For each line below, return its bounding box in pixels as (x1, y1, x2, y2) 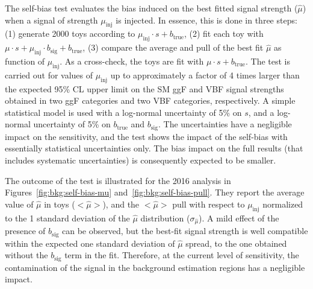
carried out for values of (5, 68, 93, 81)
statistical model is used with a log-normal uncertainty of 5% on (5, 106, 242, 118)
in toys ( (44, 197, 75, 210)
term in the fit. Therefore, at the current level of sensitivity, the (64, 249, 299, 261)
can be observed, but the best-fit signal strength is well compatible (61, 224, 308, 237)
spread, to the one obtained (185, 237, 287, 249)
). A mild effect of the (199, 211, 279, 224)
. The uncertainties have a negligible (158, 118, 292, 130)
